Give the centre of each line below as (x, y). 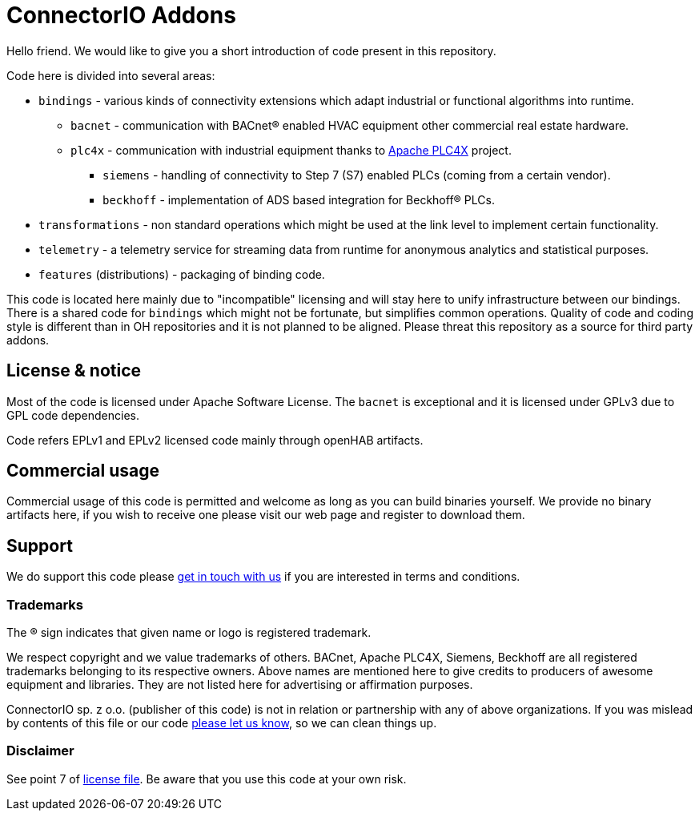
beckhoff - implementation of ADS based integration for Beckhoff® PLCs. (299, 199)
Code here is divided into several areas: (111, 75)
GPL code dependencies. (73, 415)
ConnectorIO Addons (121, 15)
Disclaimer (40, 751)
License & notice (74, 371)
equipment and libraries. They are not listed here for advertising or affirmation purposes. (240, 685)
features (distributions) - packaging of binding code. (182, 274)
